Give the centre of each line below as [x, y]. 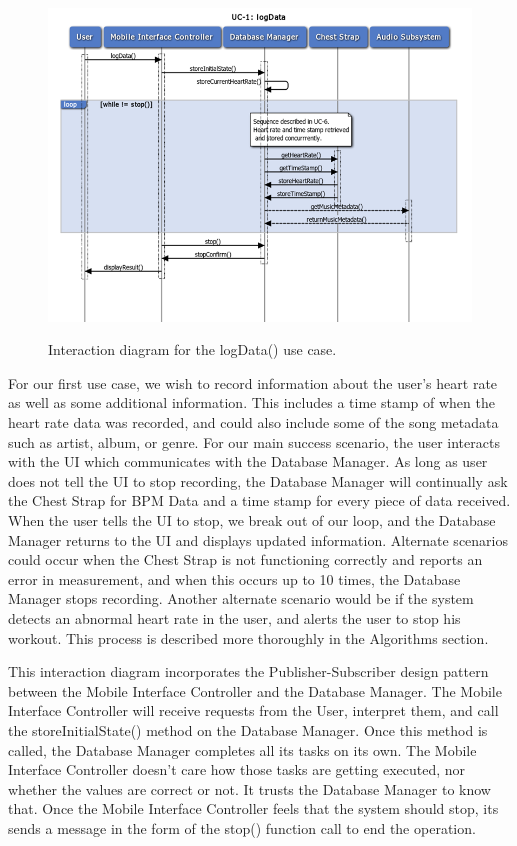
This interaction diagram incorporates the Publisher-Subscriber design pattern [248, 671]
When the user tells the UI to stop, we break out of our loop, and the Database [252, 520]
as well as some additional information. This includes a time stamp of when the [251, 402]
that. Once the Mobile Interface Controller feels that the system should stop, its [253, 808]
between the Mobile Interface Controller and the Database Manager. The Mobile [255, 690]
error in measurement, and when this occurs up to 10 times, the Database [234, 578]
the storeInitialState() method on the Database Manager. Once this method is [248, 729]
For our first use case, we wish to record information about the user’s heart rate [253, 382]
